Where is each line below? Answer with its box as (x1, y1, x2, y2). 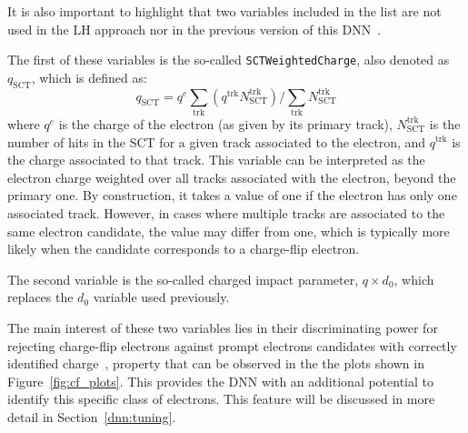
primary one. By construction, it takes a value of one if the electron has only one (7, 186, 457, 205)
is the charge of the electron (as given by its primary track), (58, 114, 393, 133)
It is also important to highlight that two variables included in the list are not (7, 2, 442, 20)
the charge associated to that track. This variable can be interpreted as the (7, 150, 425, 169)
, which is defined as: (31, 67, 147, 86)
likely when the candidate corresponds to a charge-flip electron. (7, 239, 360, 258)
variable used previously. (93, 287, 230, 307)
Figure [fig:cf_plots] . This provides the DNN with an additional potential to (7, 371, 434, 390)
